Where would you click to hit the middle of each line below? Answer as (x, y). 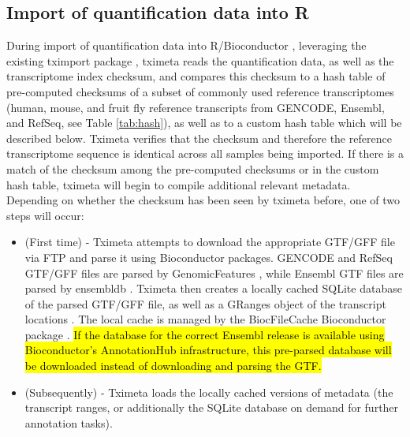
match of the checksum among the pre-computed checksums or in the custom (193, 168)
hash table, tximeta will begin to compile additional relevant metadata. (179, 184)
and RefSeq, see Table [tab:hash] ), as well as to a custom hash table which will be (204, 123)
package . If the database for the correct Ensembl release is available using (205, 334)
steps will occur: (45, 215)
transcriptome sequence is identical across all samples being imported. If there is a (205, 153)
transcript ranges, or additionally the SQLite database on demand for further (212, 407)
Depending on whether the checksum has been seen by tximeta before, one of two (203, 200)
